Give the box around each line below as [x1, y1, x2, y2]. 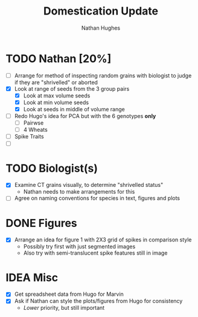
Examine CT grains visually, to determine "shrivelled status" [14, 181, 164, 189]
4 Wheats [23, 126, 48, 134]
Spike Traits [14, 133, 44, 140]
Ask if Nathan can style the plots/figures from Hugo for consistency [14, 298, 183, 305]
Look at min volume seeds [23, 99, 89, 106]
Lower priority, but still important [23, 304, 105, 312]
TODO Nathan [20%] [5, 51, 112, 65]
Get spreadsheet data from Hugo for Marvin [14, 290, 124, 298]
